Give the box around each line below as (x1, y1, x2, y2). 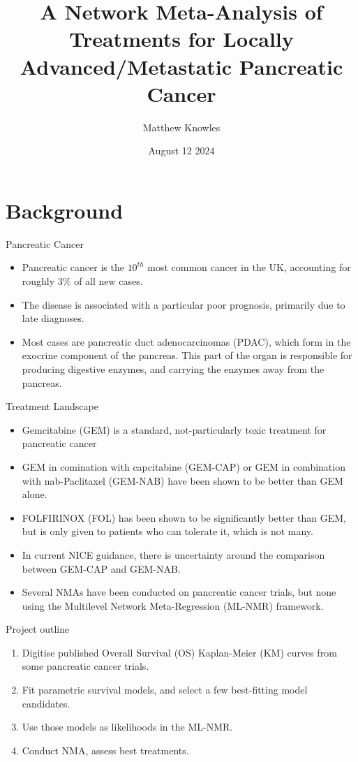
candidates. (22, 696, 70, 710)
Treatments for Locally (69, 24, 294, 53)
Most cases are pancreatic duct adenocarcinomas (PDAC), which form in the (22, 334, 351, 349)
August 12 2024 (148, 143, 215, 158)
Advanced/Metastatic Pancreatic (20, 52, 343, 80)
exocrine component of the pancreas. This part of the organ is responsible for (22, 348, 352, 362)
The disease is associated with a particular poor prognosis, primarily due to (22, 297, 345, 312)
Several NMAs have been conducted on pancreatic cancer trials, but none (22, 585, 336, 599)
